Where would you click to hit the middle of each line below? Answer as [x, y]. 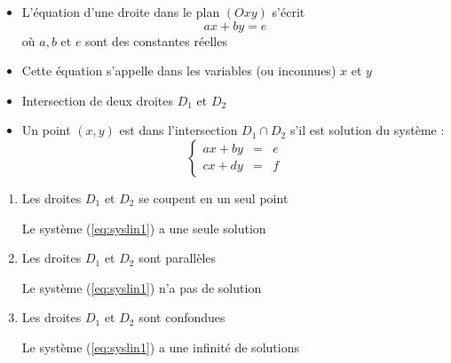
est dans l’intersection [178, 130]
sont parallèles [178, 258]
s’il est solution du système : [367, 130]
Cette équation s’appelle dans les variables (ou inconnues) [179, 71]
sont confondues [182, 317]
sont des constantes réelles [156, 40]
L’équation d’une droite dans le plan [121, 12]
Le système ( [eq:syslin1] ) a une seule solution [144, 228]
